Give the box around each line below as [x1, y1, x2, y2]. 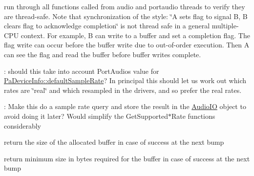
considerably [4, 120, 41, 131]
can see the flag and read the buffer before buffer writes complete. [4, 49, 201, 59]
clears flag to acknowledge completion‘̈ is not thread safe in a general [4, 21, 210, 31]
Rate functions [171, 110, 215, 121]
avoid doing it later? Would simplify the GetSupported [4, 110, 168, 121]
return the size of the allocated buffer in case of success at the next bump [4, 137, 224, 147]
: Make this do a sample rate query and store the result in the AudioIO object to [4, 101, 246, 111]
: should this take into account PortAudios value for [4, 66, 159, 76]
